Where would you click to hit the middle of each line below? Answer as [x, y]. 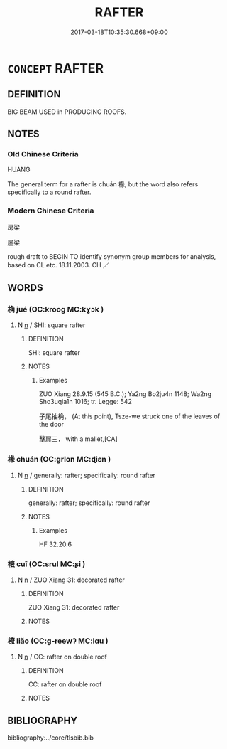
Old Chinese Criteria [43, 154]
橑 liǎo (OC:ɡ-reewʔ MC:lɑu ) [58, 641]
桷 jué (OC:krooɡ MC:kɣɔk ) [56, 309]
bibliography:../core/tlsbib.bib [51, 738]
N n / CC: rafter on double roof [62, 657]
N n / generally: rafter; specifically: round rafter [87, 475]
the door [51, 425]
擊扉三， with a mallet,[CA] [78, 439]
